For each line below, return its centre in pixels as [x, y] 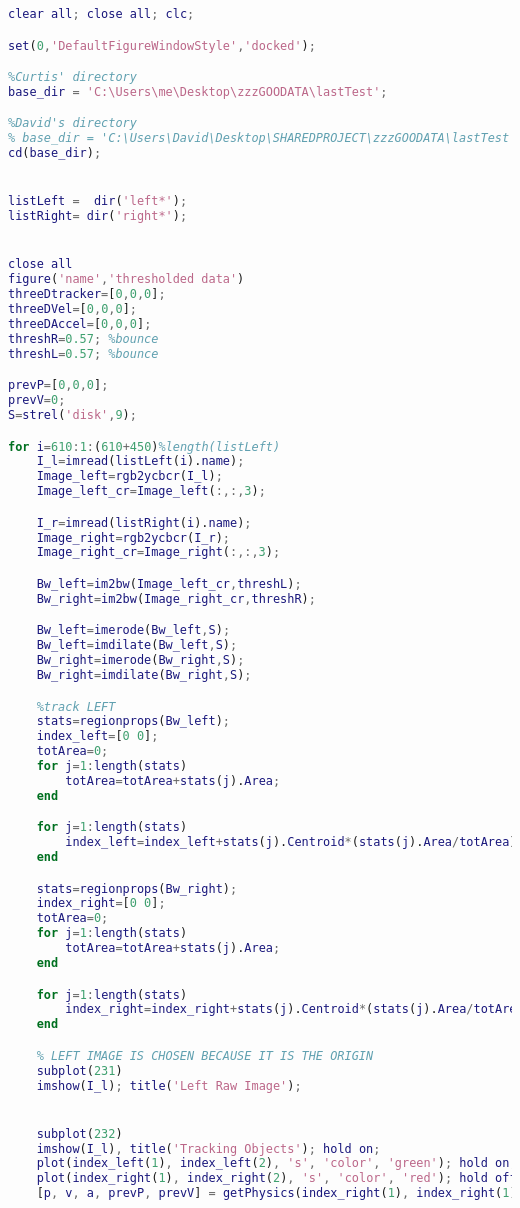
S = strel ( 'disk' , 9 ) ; [72, 415]
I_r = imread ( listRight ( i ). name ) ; [144, 522]
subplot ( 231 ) [79, 1070]
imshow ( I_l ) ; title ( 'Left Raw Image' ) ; [169, 1085]
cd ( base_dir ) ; [55, 153]
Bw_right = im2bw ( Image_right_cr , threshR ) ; [176, 598]
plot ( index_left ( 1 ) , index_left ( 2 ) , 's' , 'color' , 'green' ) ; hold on [273, 1163]
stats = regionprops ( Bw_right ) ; [137, 888]
